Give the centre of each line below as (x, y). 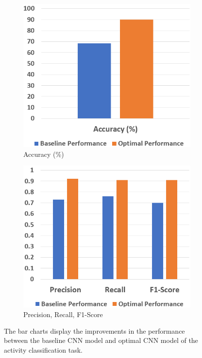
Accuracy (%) (44, 154)
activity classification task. (43, 349)
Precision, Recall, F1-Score (63, 314)
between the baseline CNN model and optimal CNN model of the (101, 340)
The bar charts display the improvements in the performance (94, 330)
